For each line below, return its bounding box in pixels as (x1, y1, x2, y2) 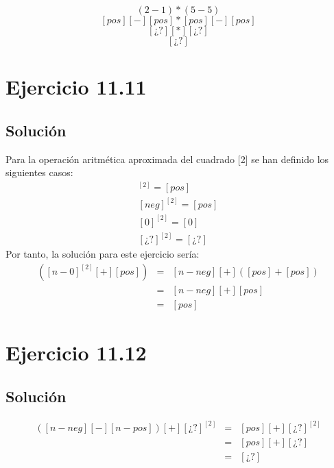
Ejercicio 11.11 (5, 73, 147, 101)
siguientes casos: (5, 165, 73, 180)
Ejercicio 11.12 (5, 338, 147, 367)
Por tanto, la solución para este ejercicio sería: (5, 247, 200, 261)
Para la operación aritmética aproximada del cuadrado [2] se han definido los (5, 151, 329, 166)
